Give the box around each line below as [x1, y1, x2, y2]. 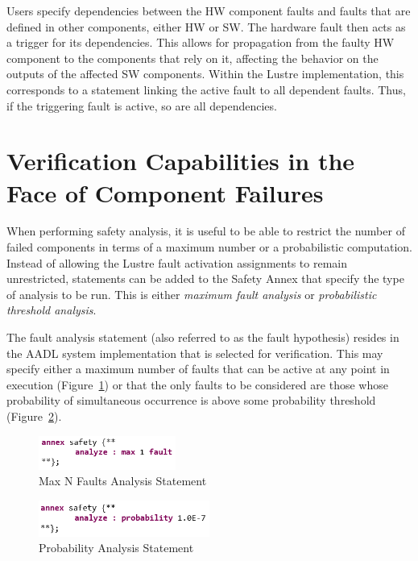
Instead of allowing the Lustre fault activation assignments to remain [6, 254, 347, 271]
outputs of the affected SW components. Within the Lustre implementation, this [6, 65, 404, 82]
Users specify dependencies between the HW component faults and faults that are [6, 2, 411, 19]
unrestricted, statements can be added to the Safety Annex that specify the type [6, 270, 404, 287]
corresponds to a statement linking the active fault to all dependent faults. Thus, [6, 81, 406, 98]
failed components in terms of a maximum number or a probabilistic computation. [6, 239, 413, 256]
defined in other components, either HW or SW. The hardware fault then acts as [6, 18, 406, 35]
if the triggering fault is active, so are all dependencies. [6, 97, 277, 114]
